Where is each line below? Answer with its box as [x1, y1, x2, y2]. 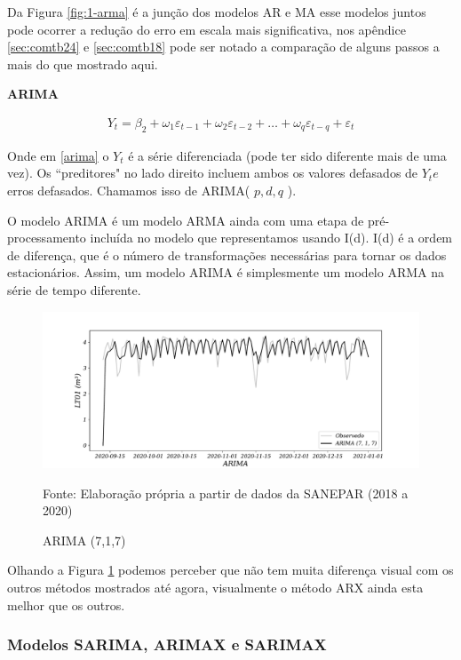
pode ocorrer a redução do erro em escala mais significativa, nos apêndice [7, 20, 406, 38]
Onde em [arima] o [7, 146, 109, 164]
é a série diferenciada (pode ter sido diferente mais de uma [128, 146, 447, 164]
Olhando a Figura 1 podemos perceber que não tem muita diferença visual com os [7, 561, 454, 579]
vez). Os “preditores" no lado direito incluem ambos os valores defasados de [7, 163, 418, 182]
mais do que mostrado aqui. [7, 54, 158, 73]
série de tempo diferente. [7, 280, 141, 298]
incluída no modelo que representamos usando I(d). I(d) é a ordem [90, 228, 453, 247]
